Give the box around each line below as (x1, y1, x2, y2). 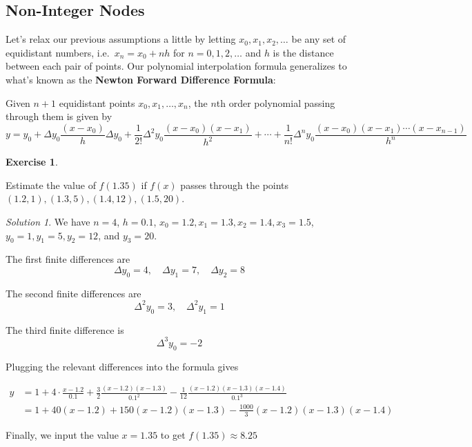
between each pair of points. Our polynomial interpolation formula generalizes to (6, 59, 347, 73)
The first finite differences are (6, 252, 130, 266)
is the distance (273, 45, 334, 59)
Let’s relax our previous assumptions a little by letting (6, 32, 236, 46)
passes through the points (180, 177, 289, 192)
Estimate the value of (6, 177, 96, 192)
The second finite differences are (6, 286, 141, 300)
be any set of (291, 32, 346, 46)
